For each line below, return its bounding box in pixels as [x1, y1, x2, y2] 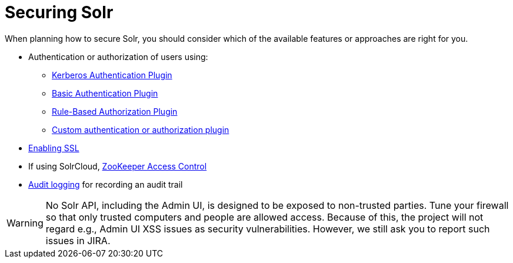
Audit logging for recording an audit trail [28, 179, 183, 189]
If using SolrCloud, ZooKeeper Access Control [28, 161, 207, 171]
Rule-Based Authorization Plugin [52, 106, 178, 116]
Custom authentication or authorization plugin [52, 124, 229, 135]
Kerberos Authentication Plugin [52, 69, 172, 80]
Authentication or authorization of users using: [28, 51, 208, 62]
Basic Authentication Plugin [52, 88, 158, 98]
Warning [6, 217, 44, 229]
